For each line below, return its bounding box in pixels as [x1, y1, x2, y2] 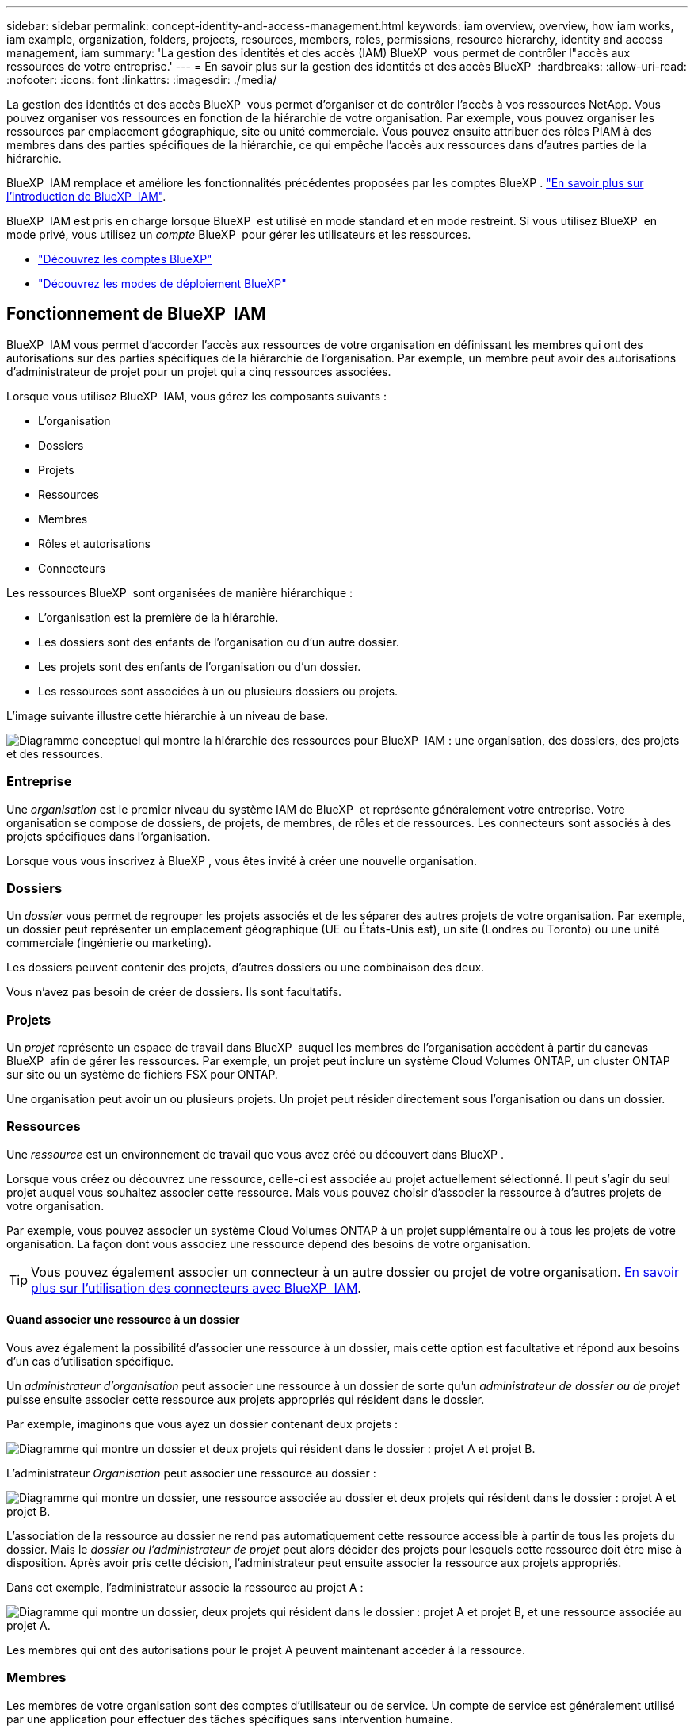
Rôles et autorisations [38, 536, 151, 550]
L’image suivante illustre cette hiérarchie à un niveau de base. [6, 708, 329, 722]
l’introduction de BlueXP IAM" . [6, 190, 166, 203]
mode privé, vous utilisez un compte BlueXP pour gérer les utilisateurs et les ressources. [6, 228, 471, 241]
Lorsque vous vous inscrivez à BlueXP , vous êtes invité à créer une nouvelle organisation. [6, 853, 477, 868]
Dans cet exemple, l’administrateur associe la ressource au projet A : [6, 1581, 364, 1595]
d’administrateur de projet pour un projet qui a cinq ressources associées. [6, 364, 391, 378]
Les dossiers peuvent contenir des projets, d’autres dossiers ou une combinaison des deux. [6, 960, 485, 975]
